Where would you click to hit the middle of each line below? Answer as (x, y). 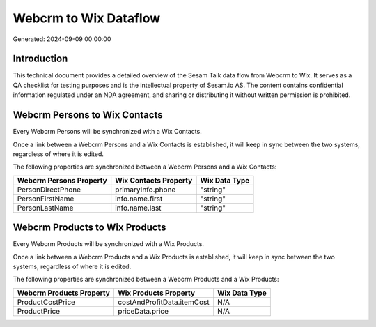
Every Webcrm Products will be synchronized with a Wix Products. (109, 244)
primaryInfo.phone (146, 190)
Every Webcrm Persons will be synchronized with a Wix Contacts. (107, 132)
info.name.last (138, 208)
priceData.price (143, 311)
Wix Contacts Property (154, 180)
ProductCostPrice (46, 302)
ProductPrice (39, 311)
